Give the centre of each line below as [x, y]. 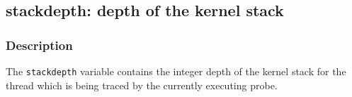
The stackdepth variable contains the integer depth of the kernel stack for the [176, 71]
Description [39, 45]
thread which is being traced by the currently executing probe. [142, 85]
